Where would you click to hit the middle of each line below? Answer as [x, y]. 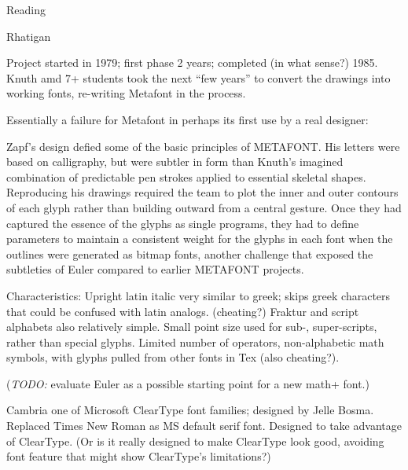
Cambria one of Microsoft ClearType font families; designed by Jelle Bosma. [190, 410]
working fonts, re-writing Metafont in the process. [126, 93]
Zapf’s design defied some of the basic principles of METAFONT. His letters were [203, 146]
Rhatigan [29, 36]
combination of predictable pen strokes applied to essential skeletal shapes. [186, 176]
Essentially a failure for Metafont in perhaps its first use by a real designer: [187, 119]
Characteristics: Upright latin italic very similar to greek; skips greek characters [198, 295]
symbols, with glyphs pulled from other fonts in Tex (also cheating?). [173, 357]
